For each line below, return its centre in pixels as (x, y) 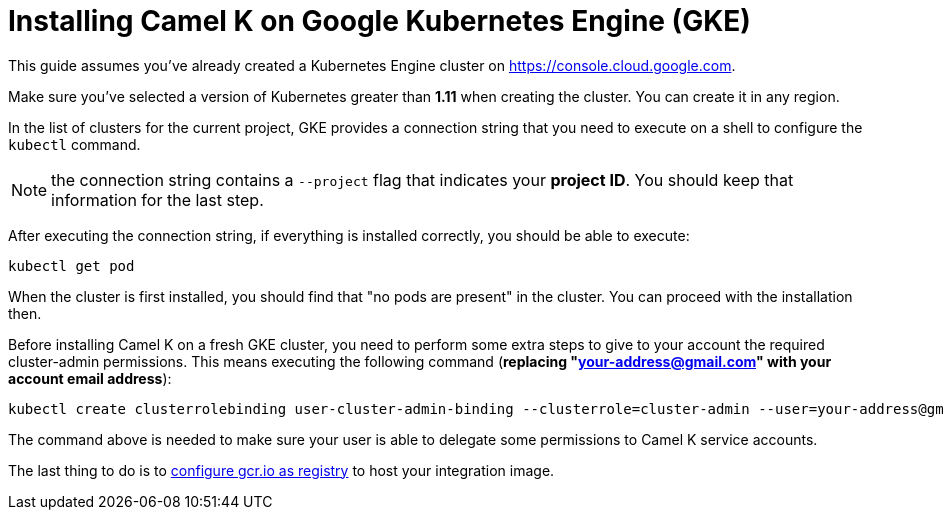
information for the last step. (157, 199)
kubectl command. (74, 144)
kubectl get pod (71, 265)
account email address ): (90, 378)
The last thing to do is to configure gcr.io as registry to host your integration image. (281, 470)
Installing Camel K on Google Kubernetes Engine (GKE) (379, 21)
